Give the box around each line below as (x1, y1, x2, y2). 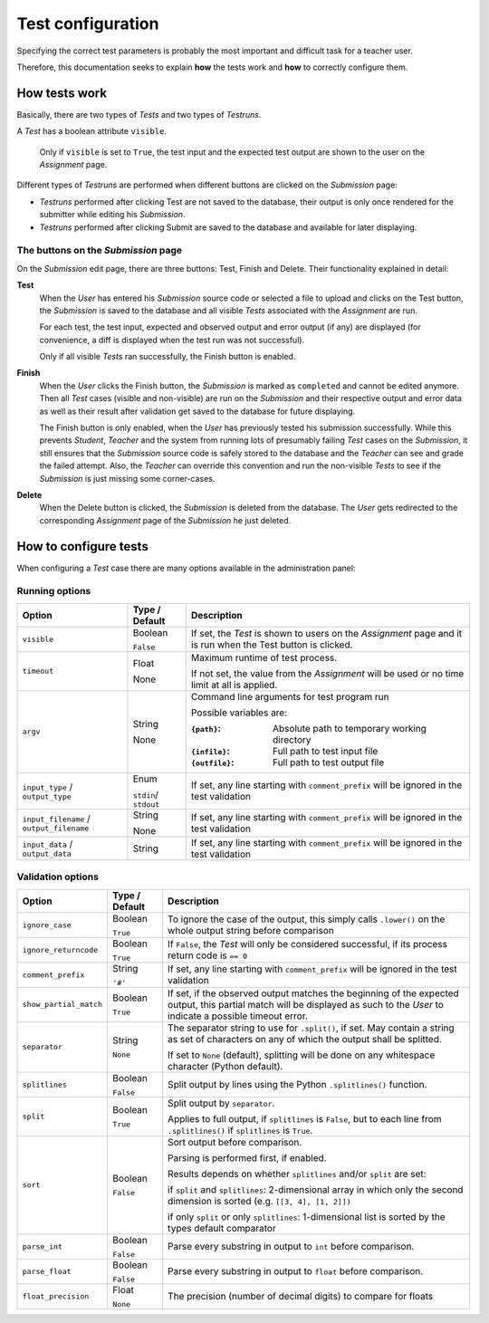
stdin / (132, 788, 158, 801)
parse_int (22, 1242, 63, 1251)
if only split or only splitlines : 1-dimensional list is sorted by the (168, 1210, 446, 1222)
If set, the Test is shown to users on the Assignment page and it (190, 628, 463, 640)
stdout (132, 800, 160, 810)
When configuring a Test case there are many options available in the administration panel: (16, 562, 356, 573)
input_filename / (22, 812, 91, 825)
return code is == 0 (168, 949, 248, 962)
